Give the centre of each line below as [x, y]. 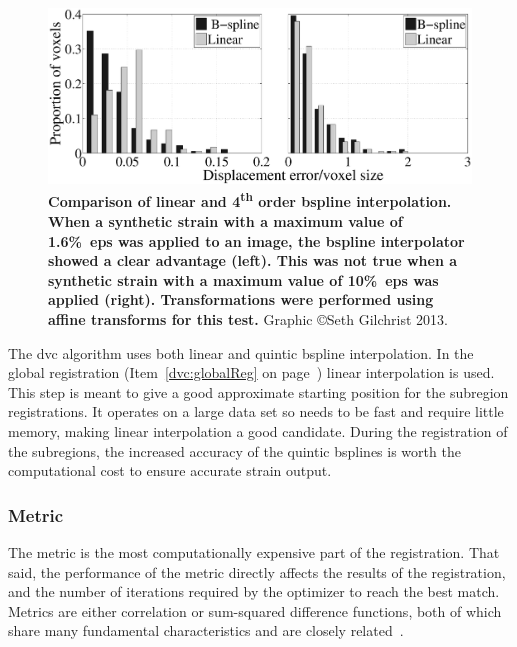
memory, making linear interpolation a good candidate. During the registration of [258, 430]
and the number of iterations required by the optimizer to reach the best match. [254, 591]
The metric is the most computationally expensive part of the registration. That [254, 551]
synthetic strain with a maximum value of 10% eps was [243, 279]
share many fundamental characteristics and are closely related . [206, 630]
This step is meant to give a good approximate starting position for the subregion [258, 391]
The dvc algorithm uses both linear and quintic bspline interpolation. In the [241, 352]
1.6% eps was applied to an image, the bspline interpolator [256, 240]
